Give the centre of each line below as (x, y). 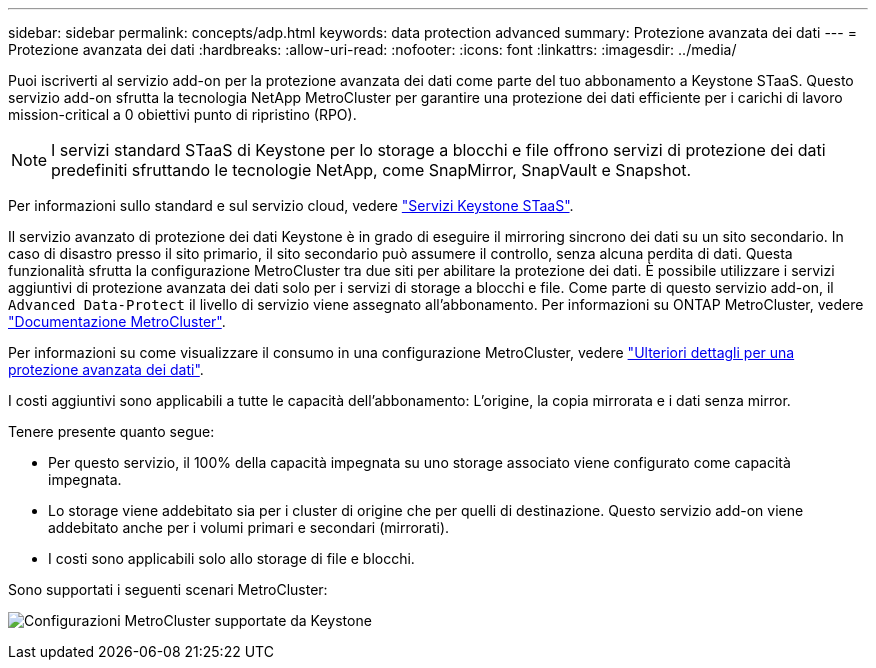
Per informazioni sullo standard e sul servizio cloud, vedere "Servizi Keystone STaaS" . (291, 205)
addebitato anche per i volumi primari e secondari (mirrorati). (249, 527)
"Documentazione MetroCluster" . (117, 321)
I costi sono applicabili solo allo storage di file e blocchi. (231, 558)
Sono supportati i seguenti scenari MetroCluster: (168, 589)
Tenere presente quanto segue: (111, 431)
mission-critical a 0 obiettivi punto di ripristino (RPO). (182, 114)
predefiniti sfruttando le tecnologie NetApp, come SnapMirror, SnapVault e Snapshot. (371, 170)
